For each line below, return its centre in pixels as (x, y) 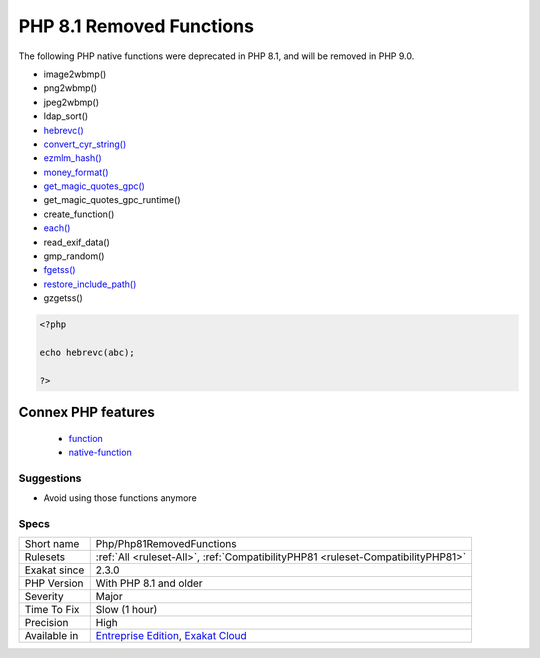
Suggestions (50, 478)
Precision (46, 623)
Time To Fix (52, 610)
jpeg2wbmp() (71, 102)
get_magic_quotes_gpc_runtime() (112, 200)
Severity (44, 597)
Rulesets (44, 557)
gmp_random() (74, 256)
